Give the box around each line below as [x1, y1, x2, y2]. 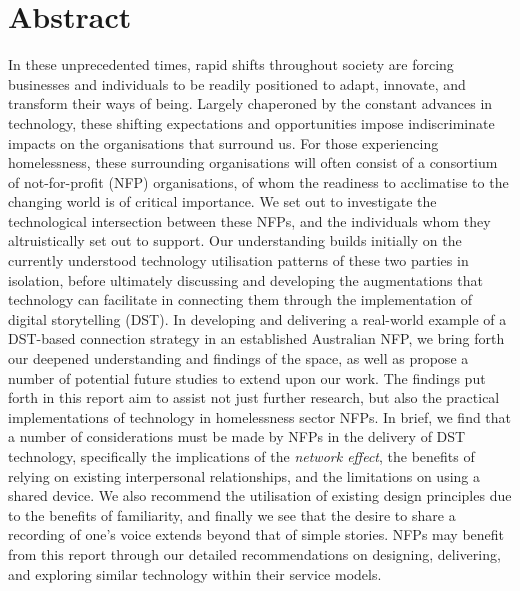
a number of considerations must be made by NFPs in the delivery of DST [8, 426, 466, 447]
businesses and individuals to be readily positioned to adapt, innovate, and [8, 73, 466, 94]
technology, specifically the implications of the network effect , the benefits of [8, 446, 475, 466]
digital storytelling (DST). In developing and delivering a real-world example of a [8, 308, 507, 329]
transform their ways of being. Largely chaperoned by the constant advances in [8, 93, 493, 114]
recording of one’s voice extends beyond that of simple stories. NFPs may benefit [8, 524, 505, 545]
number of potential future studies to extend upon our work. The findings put [8, 367, 486, 388]
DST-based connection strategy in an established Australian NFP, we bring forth [8, 328, 505, 349]
